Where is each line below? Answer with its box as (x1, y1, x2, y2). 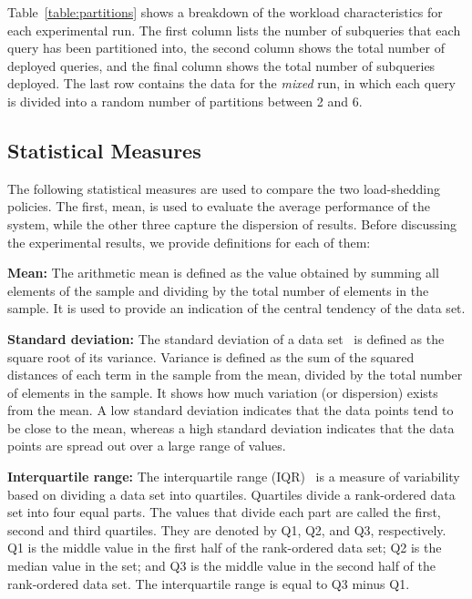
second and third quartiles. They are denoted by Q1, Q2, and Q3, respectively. (7, 520, 446, 539)
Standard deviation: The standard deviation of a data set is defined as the (7, 329, 445, 348)
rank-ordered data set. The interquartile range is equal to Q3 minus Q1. (7, 574, 410, 593)
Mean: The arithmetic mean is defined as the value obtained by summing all (7, 263, 439, 282)
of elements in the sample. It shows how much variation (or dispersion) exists (7, 382, 438, 401)
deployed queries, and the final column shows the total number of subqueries (7, 56, 436, 75)
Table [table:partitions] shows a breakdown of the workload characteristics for (7, 3, 443, 21)
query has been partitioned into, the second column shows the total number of (7, 38, 445, 57)
